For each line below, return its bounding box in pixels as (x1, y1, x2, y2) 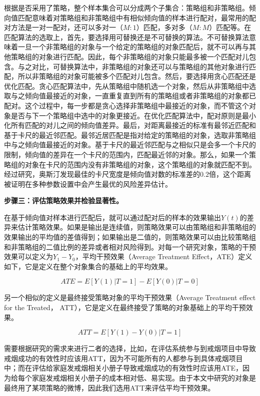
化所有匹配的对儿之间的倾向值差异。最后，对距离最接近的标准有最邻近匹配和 (4, 120, 256, 130)
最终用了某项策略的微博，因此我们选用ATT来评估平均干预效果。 (4, 382, 215, 393)
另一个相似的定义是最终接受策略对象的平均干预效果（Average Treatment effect (4, 292, 256, 303)
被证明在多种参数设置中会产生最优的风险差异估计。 (4, 178, 172, 189)
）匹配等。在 (209, 22, 251, 32)
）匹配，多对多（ (136, 22, 192, 32)
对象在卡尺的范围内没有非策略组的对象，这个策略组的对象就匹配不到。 (24, 159, 256, 169)
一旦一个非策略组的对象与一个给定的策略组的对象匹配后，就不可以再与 (17, 41, 249, 52)
